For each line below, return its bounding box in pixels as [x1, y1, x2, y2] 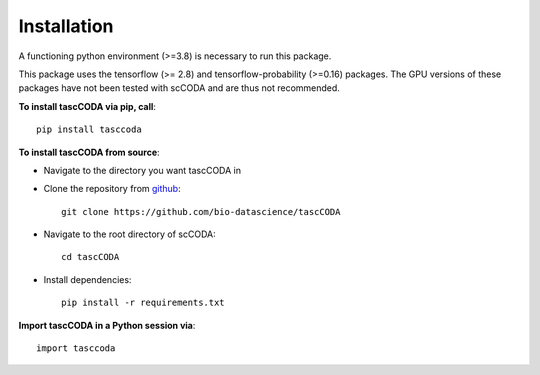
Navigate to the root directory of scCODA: [43, 228, 216, 240]
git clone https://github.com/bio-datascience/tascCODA [61, 206, 341, 217]
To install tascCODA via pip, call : [18, 100, 157, 112]
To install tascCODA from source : [18, 146, 160, 158]
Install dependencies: [43, 273, 132, 285]
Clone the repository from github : [43, 183, 181, 195]
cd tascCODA [61, 251, 120, 263]
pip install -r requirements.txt [61, 297, 225, 309]
